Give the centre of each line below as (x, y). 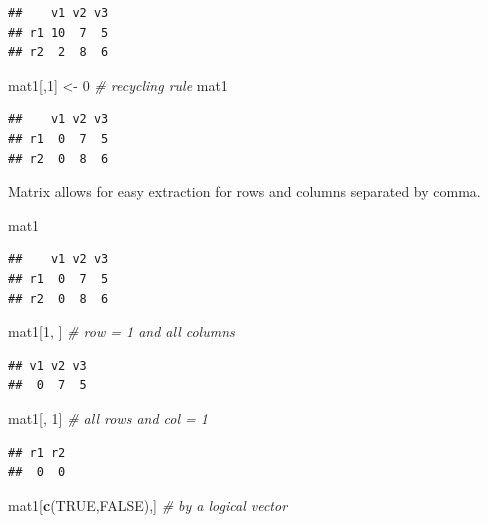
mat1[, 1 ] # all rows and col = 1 (108, 417)
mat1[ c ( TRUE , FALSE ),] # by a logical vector (148, 504)
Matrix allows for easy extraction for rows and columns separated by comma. (244, 191)
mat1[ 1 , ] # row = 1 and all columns (121, 331)
